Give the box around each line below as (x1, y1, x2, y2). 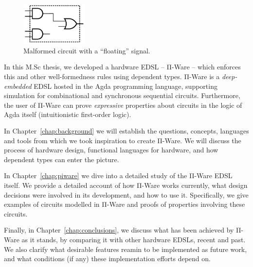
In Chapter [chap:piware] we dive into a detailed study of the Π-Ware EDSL (4, 170, 233, 181)
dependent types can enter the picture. (4, 154, 119, 164)
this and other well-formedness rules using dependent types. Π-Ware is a (4, 71, 220, 82)
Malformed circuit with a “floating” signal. (23, 45, 150, 55)
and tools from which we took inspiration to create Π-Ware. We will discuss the (4, 135, 241, 145)
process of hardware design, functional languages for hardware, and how (4, 145, 218, 155)
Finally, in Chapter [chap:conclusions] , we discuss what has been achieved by (4, 225, 234, 235)
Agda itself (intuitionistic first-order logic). (4, 109, 131, 119)
